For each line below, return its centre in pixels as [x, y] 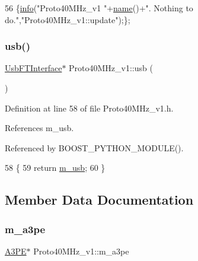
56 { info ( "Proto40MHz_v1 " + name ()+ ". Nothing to [99, 8]
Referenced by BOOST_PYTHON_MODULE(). [94, 147]
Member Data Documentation [99, 200]
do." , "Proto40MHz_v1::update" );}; [68, 19]
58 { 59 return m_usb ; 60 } [55, 168]
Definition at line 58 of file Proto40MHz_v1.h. [89, 108]
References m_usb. [39, 128]
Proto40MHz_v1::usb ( [111, 68]
